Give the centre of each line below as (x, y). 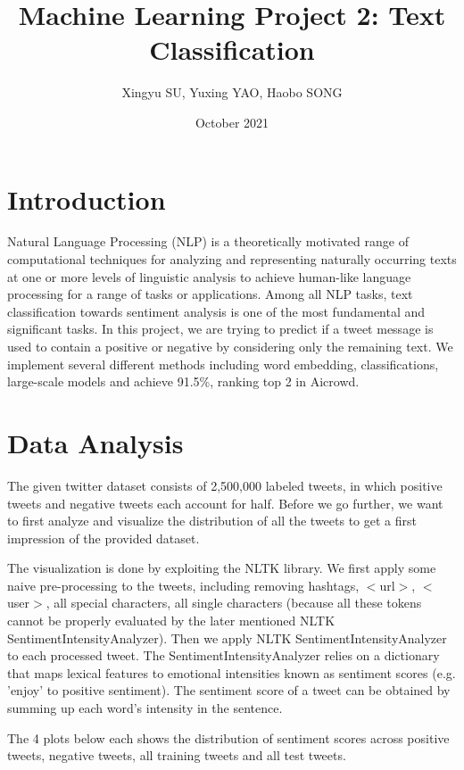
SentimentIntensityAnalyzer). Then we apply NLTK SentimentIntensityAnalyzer (227, 638)
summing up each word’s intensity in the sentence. (145, 708)
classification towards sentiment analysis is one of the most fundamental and (216, 311)
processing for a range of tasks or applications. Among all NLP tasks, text (210, 294)
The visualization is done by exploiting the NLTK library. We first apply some (222, 568)
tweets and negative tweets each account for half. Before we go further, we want (225, 503)
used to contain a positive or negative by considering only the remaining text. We (230, 346)
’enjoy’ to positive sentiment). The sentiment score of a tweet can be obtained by (229, 690)
